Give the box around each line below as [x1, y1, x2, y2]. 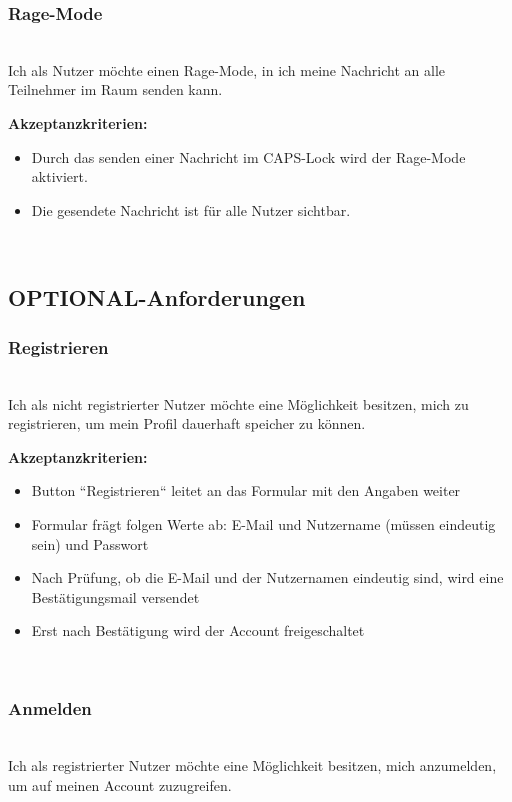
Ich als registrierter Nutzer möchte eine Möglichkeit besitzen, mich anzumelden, [8, 755, 497, 776]
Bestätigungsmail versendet [31, 586, 200, 607]
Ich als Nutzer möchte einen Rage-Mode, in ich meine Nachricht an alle [8, 59, 446, 80]
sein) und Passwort [31, 533, 149, 554]
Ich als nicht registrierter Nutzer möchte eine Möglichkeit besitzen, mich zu [8, 393, 469, 414]
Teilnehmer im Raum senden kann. [8, 79, 223, 100]
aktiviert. [31, 166, 88, 187]
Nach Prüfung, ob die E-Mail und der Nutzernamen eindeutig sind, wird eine [31, 567, 504, 588]
